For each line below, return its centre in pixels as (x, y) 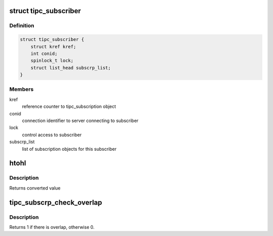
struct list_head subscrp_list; (71, 68)
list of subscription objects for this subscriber (69, 149)
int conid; (44, 53)
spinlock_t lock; (52, 61)
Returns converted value (35, 188)
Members (21, 89)
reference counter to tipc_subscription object (69, 106)
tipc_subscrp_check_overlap (56, 202)
